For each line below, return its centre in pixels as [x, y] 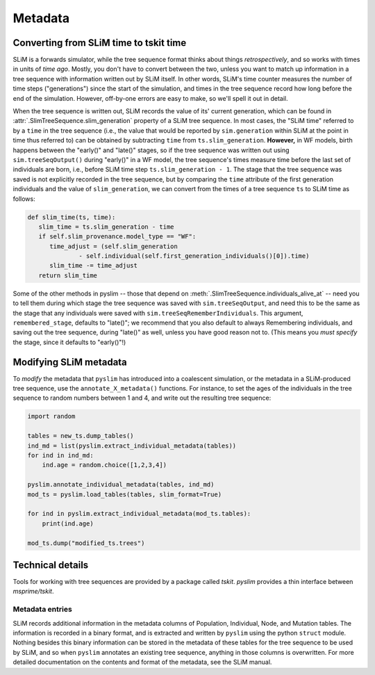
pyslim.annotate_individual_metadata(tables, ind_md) [121, 485]
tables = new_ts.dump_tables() [81, 436]
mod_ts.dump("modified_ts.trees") [86, 543]
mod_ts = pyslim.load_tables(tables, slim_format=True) [125, 494]
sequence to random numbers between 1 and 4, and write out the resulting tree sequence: [142, 398]
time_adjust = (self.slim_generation [114, 246]
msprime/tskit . [33, 592]
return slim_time [68, 275]
